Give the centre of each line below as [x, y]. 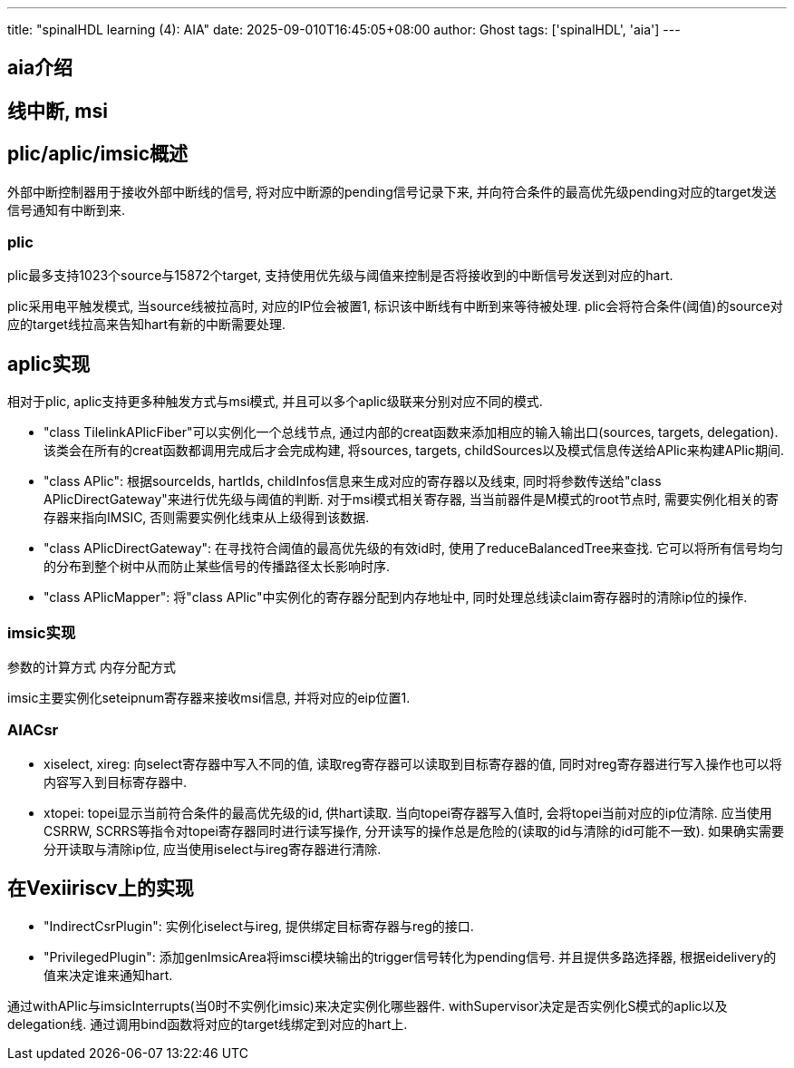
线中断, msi [58, 111]
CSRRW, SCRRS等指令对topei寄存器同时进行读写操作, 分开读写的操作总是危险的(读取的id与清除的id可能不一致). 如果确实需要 [414, 830]
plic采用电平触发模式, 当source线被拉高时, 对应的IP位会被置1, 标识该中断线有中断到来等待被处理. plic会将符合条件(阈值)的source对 [395, 306]
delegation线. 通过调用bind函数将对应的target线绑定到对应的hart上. [208, 1024]
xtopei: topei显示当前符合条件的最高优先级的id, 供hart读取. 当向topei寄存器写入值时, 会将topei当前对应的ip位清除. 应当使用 [408, 812]
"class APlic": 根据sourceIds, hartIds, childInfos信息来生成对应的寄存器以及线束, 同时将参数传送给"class [353, 481]
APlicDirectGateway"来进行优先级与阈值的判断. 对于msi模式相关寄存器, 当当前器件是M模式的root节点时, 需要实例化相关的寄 [411, 500]
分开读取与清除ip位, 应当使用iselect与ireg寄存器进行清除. [213, 849]
